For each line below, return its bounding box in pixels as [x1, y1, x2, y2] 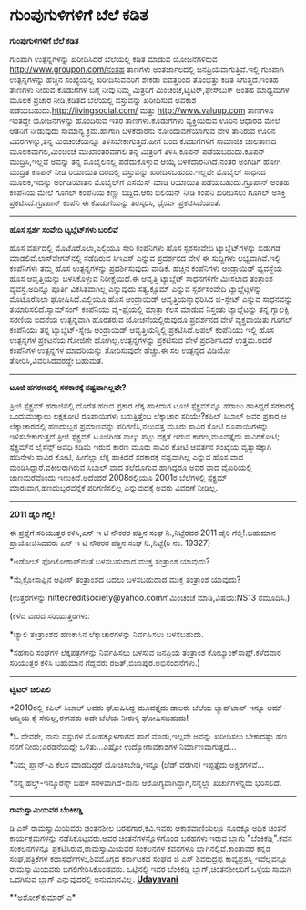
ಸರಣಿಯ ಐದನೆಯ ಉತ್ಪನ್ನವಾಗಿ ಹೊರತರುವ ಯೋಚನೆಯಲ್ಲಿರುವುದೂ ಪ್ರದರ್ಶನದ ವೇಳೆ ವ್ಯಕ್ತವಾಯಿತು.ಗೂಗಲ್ [9, 314, 293, 325]
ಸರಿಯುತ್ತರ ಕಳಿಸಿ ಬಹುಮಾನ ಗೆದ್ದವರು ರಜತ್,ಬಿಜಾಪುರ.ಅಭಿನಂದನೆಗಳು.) [9, 657, 200, 667]
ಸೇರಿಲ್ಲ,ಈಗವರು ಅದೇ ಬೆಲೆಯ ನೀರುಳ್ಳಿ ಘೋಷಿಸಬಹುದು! [39, 712, 189, 723]
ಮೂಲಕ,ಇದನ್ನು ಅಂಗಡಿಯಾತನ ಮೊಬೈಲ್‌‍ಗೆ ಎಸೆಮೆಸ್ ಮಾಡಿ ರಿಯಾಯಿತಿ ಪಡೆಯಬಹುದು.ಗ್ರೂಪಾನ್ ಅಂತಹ [9, 176, 290, 187]
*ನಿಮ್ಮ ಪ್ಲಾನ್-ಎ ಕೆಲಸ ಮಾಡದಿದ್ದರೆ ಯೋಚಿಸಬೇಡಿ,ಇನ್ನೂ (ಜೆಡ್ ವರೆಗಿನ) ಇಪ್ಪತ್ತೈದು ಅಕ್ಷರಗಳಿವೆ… [9, 759, 265, 770]
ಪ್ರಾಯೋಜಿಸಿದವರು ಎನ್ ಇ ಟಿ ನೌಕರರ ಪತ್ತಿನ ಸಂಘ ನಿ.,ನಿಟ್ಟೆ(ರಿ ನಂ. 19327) [9, 537, 211, 548]
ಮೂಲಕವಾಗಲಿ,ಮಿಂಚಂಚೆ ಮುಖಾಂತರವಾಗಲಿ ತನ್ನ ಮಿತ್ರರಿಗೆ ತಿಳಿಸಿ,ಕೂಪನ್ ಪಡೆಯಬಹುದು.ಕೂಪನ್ [9, 146, 266, 157]
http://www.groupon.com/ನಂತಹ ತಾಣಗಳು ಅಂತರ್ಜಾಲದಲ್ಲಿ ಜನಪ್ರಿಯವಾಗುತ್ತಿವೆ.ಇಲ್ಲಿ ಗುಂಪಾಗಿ [9, 64, 285, 75]
